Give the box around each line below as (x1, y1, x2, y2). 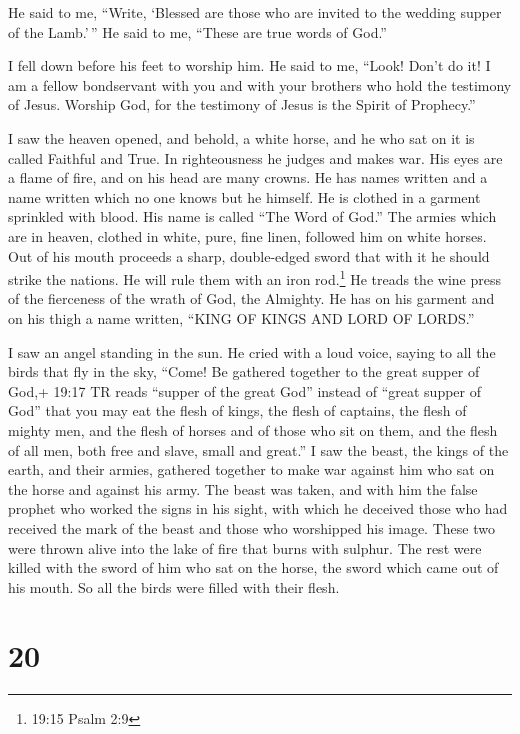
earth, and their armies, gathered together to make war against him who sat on (8, 459, 495, 480)
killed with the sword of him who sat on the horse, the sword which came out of (8, 557, 499, 578)
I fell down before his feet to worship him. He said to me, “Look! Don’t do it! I (8, 55, 491, 76)
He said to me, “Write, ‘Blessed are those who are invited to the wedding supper (8, 2, 502, 22)
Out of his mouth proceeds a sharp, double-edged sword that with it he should (8, 245, 490, 266)
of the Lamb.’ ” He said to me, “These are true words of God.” (8, 21, 387, 42)
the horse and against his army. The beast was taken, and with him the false (8, 478, 478, 499)
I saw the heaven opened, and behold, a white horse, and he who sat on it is (8, 127, 475, 148)
